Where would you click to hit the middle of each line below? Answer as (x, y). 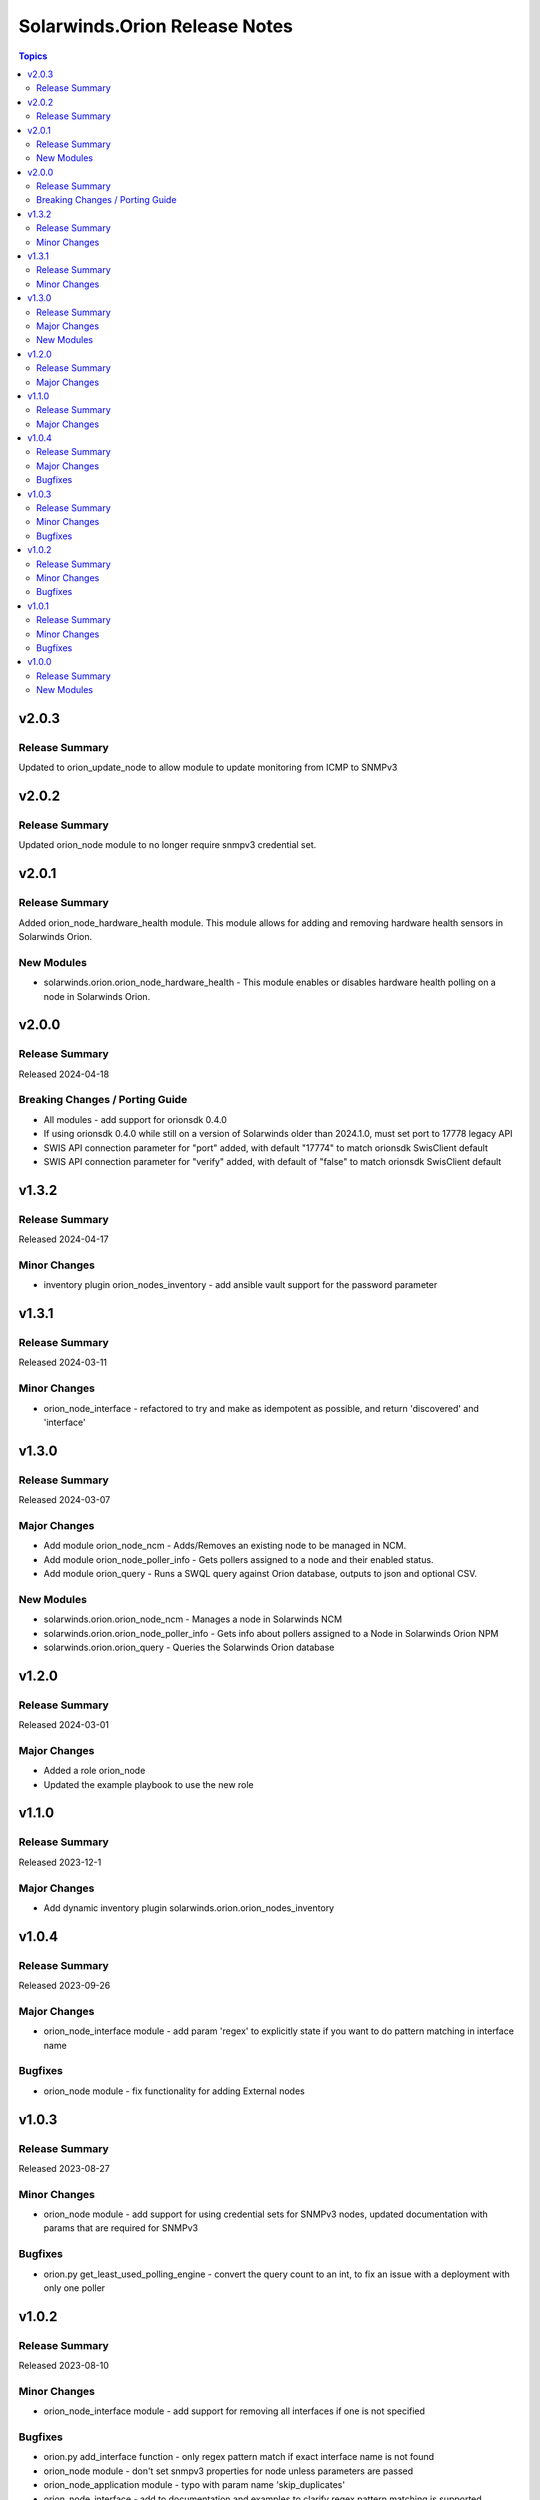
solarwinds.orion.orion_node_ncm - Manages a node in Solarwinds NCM (193, 1619)
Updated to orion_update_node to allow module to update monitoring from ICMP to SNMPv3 (208, 767)
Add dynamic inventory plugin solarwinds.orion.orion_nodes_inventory (189, 1907)
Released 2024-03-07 (64, 1500)
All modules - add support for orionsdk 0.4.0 (135, 1119)
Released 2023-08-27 (64, 2168)
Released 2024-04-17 (63, 1239)
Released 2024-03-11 (63, 1362)
